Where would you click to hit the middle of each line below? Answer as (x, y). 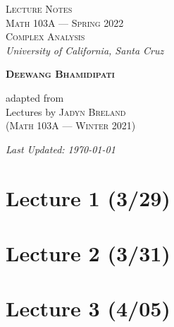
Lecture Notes (39, 8)
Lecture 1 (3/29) (88, 197)
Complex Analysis (45, 36)
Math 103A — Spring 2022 (65, 22)
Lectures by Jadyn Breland (66, 111)
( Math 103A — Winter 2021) (71, 125)
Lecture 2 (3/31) (88, 252)
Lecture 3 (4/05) (88, 308)
